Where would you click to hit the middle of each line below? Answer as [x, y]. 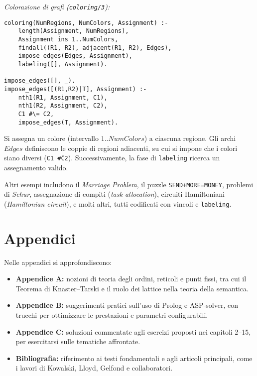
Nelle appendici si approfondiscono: [58, 262]
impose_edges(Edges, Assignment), [75, 56]
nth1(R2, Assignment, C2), [63, 106]
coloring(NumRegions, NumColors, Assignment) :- [86, 23]
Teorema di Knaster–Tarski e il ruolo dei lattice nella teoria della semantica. [132, 288]
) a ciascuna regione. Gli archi [190, 138]
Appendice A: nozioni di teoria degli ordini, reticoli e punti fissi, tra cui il [131, 279]
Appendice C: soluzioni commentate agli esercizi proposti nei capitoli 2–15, [133, 331]
